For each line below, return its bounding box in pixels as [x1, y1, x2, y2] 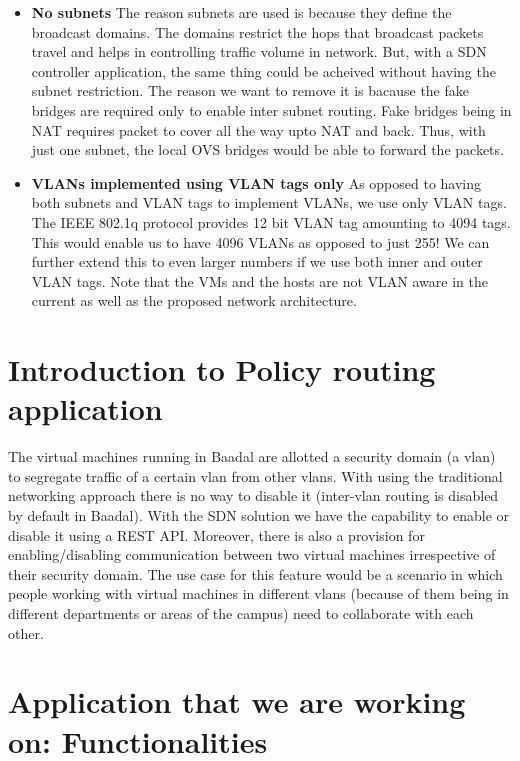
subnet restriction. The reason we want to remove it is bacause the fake [31, 80, 469, 101]
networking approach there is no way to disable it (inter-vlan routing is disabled [8, 485, 499, 506]
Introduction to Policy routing [8, 349, 436, 390]
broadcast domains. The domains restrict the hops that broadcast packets [31, 21, 484, 42]
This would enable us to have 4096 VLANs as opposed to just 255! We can [31, 231, 490, 252]
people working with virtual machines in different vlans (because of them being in [8, 583, 509, 604]
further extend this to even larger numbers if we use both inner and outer [31, 251, 483, 272]
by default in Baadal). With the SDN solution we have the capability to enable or [8, 505, 510, 525]
